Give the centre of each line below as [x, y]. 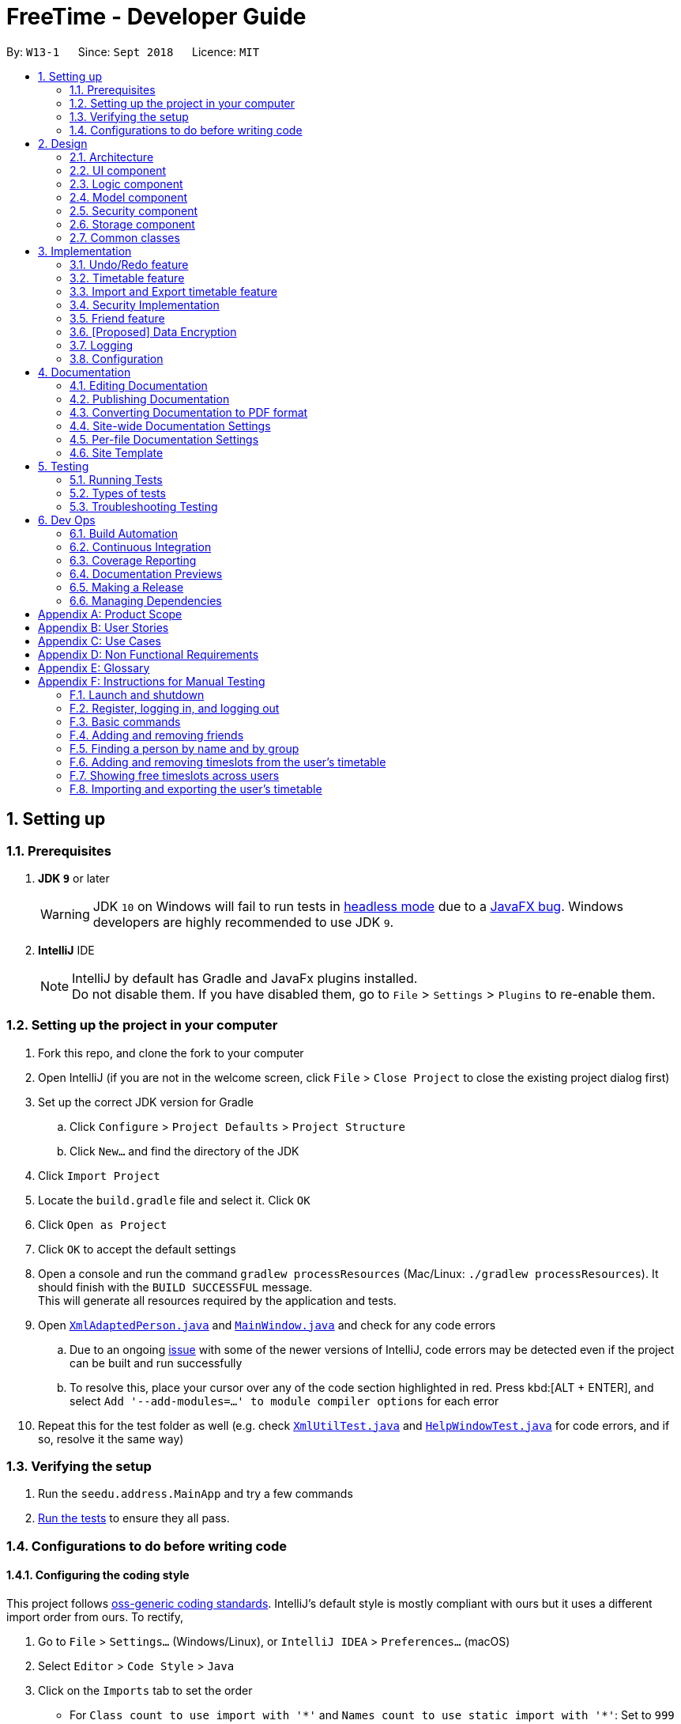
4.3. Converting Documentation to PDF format [189, 412]
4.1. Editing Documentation [139, 385]
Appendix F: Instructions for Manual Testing [152, 681]
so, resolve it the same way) [111, 1439]
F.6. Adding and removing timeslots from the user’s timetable [228, 762]
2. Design [63, 143]
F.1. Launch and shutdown [137, 694]
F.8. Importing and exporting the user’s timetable [196, 788]
